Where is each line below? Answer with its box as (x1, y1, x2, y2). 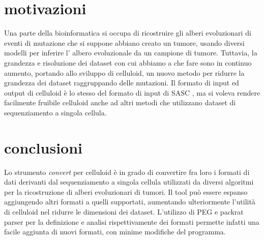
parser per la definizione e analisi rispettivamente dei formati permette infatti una (4, 216, 259, 227)
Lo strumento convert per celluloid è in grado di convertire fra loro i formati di (4, 166, 250, 177)
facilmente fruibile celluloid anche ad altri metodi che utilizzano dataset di (4, 97, 236, 108)
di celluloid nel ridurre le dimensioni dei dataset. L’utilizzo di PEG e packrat (4, 206, 244, 217)
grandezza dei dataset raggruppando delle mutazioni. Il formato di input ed (4, 77, 239, 88)
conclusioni (4, 137, 83, 158)
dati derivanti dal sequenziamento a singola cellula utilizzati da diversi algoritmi (4, 176, 254, 187)
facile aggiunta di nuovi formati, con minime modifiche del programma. (4, 226, 226, 237)
